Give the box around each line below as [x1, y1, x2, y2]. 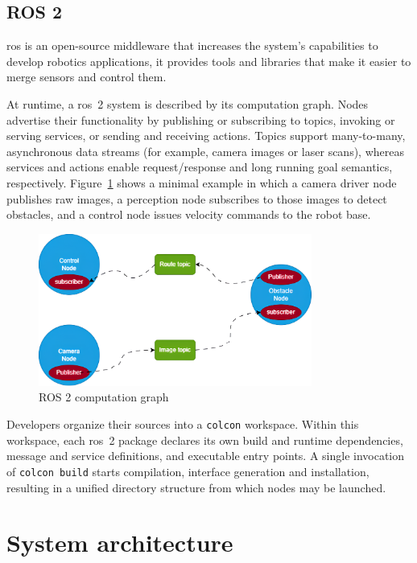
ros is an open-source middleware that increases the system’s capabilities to [6, 37, 378, 54]
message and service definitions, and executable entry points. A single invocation [6, 447, 405, 464]
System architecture [6, 526, 233, 559]
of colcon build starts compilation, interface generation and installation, [6, 462, 370, 479]
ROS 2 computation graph [39, 388, 169, 405]
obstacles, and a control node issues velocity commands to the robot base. [6, 206, 371, 223]
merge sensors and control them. [6, 68, 167, 85]
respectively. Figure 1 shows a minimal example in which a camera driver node [6, 174, 397, 191]
